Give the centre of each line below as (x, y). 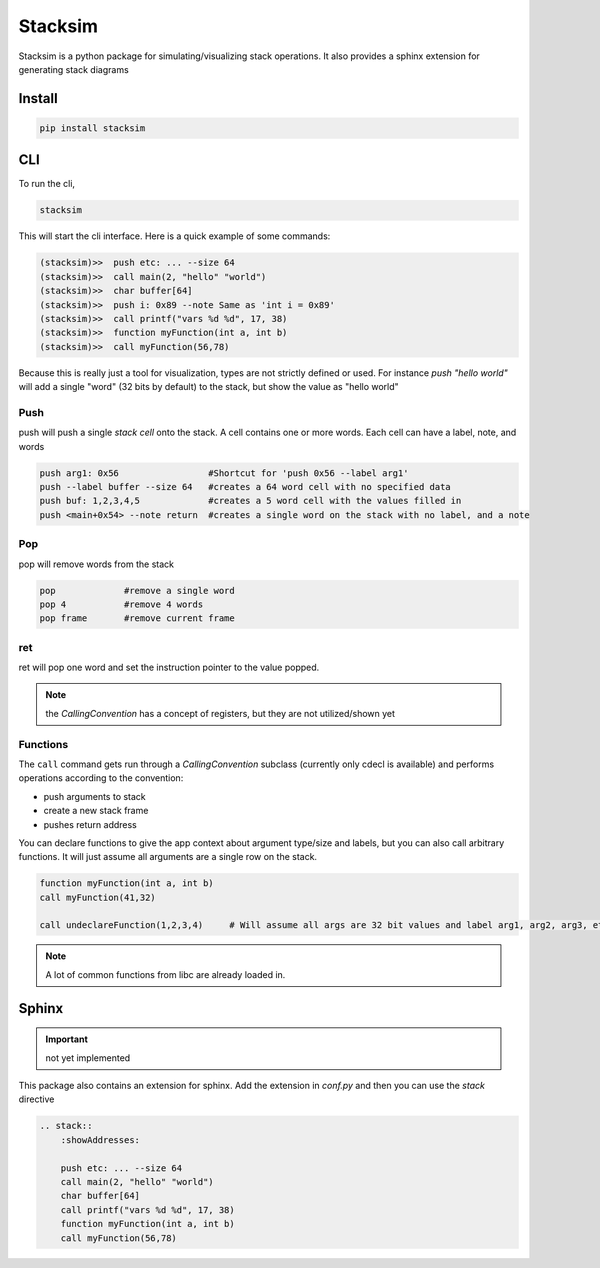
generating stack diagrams (73, 69)
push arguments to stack (95, 796)
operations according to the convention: (101, 778)
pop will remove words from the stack (96, 564)
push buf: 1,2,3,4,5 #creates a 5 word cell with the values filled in (250, 501)
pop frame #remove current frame (137, 618)
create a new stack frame (96, 811)
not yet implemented (88, 1057)
